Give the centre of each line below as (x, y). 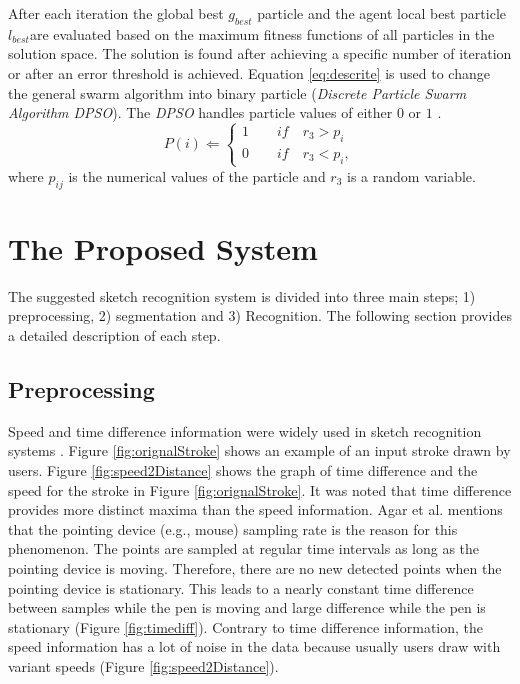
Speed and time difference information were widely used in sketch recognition (245, 430)
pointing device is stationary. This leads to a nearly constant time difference (241, 587)
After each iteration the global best (116, 13)
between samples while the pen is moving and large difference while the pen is (247, 607)
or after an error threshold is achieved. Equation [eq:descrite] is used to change (249, 72)
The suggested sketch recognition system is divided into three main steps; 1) (242, 295)
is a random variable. (411, 175)
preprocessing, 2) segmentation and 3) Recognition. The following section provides (260, 315)
